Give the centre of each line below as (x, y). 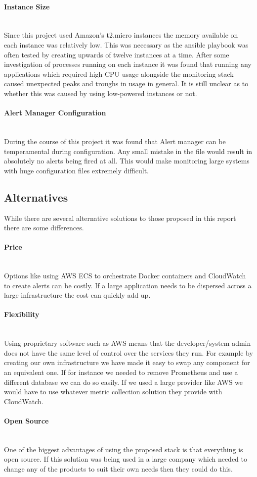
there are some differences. (44, 228)
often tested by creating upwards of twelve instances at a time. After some (117, 54)
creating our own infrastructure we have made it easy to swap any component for (127, 362)
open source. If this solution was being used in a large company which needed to (126, 459)
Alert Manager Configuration (55, 113)
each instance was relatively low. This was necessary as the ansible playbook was (126, 44)
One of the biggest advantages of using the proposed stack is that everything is (124, 449)
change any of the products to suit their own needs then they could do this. (118, 469)
